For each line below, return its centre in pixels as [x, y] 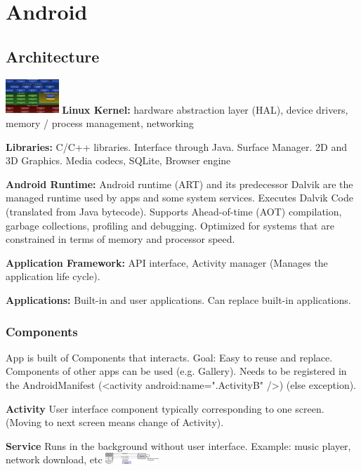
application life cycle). [53, 276]
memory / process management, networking [100, 123]
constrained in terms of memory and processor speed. [120, 239]
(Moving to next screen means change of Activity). [115, 422]
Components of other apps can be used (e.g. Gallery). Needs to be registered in [176, 371]
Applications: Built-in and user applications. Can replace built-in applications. [178, 300]
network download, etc [54, 459]
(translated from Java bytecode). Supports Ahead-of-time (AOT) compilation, [174, 212]
